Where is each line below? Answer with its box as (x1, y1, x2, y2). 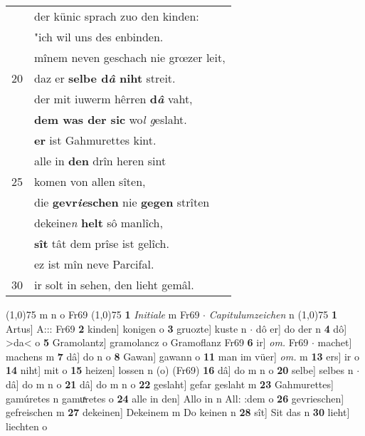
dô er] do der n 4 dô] (255, 321, 347, 336)
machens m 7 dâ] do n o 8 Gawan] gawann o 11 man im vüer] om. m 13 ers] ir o (6, 348, 360, 363)
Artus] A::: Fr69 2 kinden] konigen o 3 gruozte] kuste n (6, 321, 247, 336)
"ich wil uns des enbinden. (34, 28, 164, 45)
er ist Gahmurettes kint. (34, 132, 157, 148)
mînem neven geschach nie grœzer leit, (34, 49, 226, 66)
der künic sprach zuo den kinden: (34, 8, 199, 24)
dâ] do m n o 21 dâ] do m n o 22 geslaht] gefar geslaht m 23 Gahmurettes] (6, 376, 334, 391)
